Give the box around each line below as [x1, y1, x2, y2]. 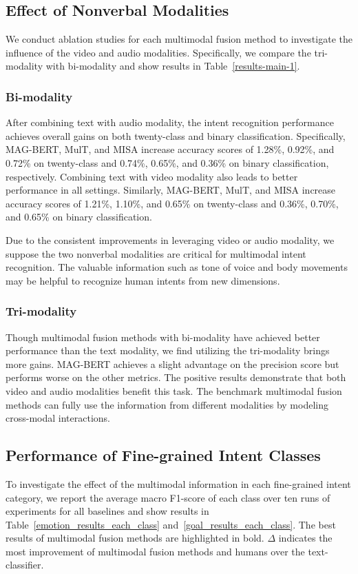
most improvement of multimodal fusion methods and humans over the [6, 544, 305, 558]
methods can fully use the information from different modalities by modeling [6, 397, 328, 411]
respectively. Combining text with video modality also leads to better [6, 169, 298, 183]
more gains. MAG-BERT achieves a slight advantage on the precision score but [6, 356, 339, 371]
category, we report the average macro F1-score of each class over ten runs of [6, 490, 330, 504]
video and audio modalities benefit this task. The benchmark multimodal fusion [6, 383, 342, 398]
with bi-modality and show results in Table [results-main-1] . [45, 59, 300, 73]
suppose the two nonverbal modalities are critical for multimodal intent [6, 246, 306, 260]
